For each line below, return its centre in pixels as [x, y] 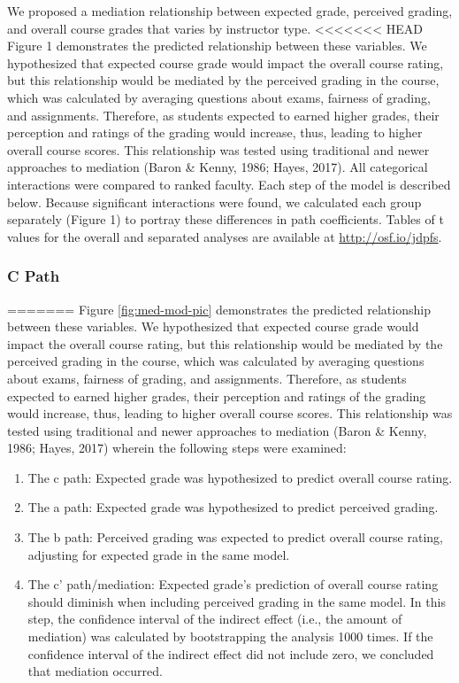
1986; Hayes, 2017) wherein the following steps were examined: [177, 448]
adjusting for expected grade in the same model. [159, 554]
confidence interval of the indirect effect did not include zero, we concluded [231, 653]
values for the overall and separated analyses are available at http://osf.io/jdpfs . [225, 236]
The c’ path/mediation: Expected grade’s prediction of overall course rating [233, 584]
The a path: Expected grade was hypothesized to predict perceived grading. [233, 507]
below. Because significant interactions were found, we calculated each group [214, 202]
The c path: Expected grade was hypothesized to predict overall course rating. [240, 477]
